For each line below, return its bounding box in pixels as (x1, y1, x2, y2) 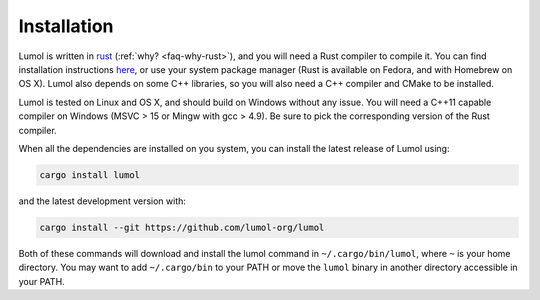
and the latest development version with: (18, 195, 187, 207)
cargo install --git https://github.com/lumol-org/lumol (39, 221, 325, 233)
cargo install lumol (39, 169, 140, 180)
